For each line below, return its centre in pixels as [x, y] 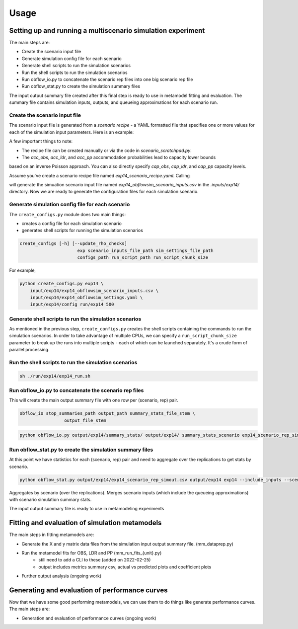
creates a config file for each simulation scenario [72, 223]
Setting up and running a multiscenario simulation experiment [107, 31]
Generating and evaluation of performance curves [88, 590]
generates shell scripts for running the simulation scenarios [82, 231]
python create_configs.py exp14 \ [62, 284]
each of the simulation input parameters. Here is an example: [72, 132]
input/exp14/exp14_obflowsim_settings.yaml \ [86, 297]
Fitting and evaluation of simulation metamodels [85, 523]
